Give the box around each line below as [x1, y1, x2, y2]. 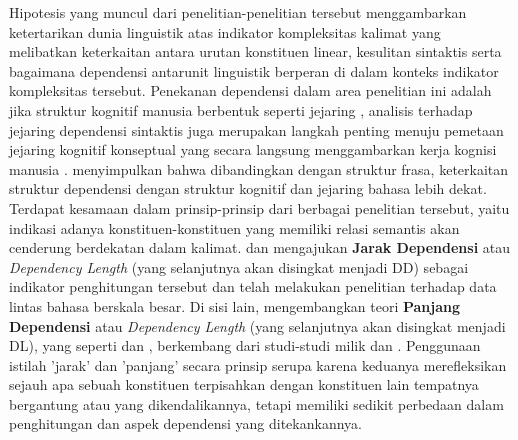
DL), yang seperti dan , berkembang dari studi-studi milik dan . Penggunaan [9, 335, 481, 356]
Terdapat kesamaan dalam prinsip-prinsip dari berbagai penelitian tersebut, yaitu [9, 197, 510, 218]
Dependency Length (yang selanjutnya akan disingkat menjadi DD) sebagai [9, 256, 469, 277]
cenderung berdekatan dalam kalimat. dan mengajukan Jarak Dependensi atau [9, 237, 511, 258]
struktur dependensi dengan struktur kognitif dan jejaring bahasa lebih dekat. [9, 178, 487, 199]
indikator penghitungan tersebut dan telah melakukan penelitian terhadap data [9, 276, 497, 297]
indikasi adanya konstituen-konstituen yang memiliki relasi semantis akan [9, 217, 460, 238]
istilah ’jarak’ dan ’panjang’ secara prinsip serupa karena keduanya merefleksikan [9, 354, 507, 375]
